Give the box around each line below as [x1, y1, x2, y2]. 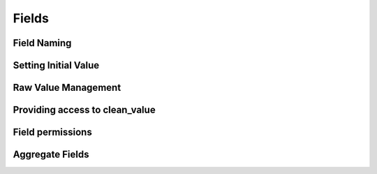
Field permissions [13, 126, 92, 138]
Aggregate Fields [13, 149, 89, 161]
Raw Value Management [13, 82, 121, 94]
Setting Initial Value [13, 59, 100, 71]
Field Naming [13, 37, 72, 49]
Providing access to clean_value [13, 104, 156, 116]
